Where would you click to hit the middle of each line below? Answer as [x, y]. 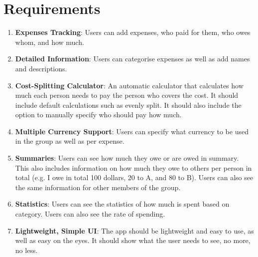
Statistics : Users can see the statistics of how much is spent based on [122, 204]
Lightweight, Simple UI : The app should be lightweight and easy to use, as [134, 230]
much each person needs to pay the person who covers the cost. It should [127, 95]
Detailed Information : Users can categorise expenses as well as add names [132, 59]
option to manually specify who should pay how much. [98, 115]
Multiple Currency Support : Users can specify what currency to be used [132, 131]
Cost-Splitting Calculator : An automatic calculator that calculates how [129, 85]
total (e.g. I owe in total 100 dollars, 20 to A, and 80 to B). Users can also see [134, 177]
